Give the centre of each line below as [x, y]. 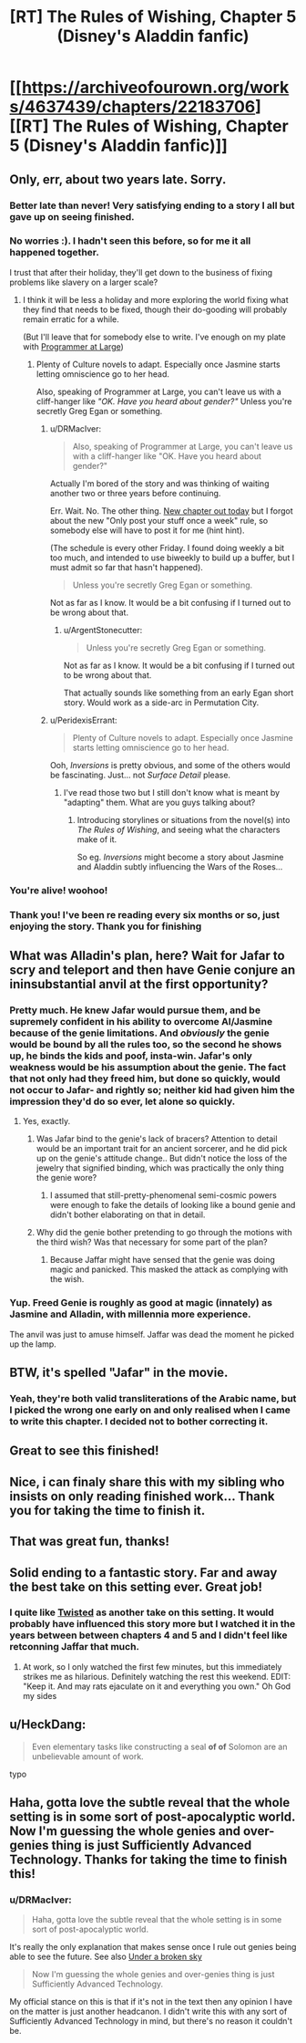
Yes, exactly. [46, 1121]
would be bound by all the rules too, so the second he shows [146, 1044]
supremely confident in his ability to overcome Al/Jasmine [141, 1021]
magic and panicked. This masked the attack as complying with [169, 1269]
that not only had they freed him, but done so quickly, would [145, 1079]
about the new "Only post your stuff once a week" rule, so [159, 520]
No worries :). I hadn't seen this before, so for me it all [130, 241]
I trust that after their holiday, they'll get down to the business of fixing [141, 272]
